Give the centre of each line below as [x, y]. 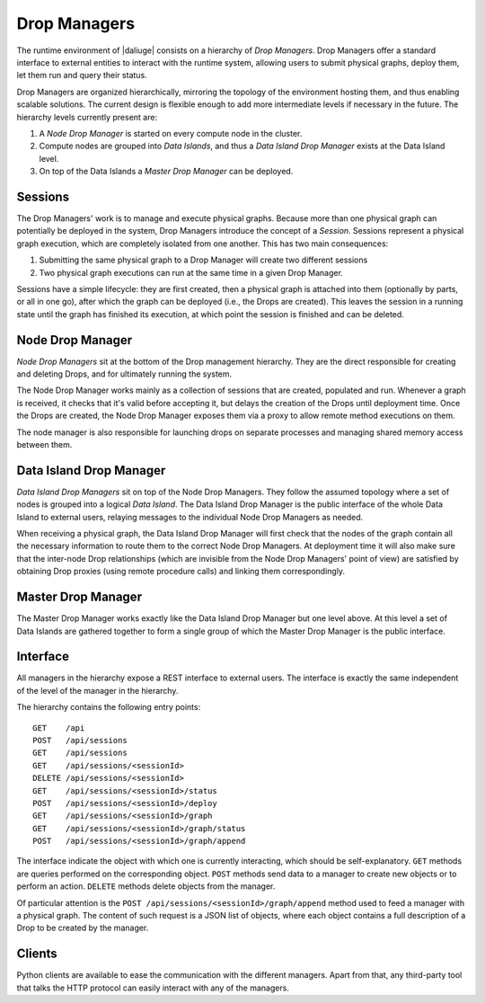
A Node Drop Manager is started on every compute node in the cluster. [171, 133]
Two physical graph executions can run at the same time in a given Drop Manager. [191, 272]
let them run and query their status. [82, 75]
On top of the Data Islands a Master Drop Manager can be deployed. [166, 172]
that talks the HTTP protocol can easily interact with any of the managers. [153, 988]
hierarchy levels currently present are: [87, 117]
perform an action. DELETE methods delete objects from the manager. [146, 886]
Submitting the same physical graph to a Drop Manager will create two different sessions [203, 260]
